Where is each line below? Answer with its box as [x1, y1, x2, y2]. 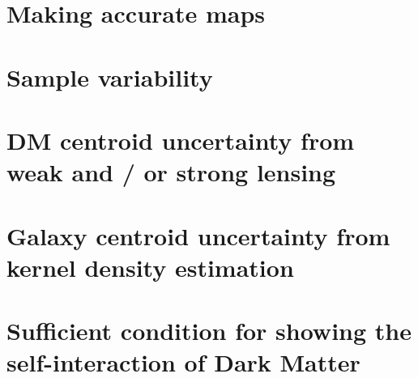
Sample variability [6, 60, 213, 93]
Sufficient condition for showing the [6, 314, 412, 347]
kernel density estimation [6, 250, 294, 283]
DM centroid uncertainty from [6, 123, 355, 156]
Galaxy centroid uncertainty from [6, 219, 390, 252]
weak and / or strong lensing [6, 155, 336, 189]
